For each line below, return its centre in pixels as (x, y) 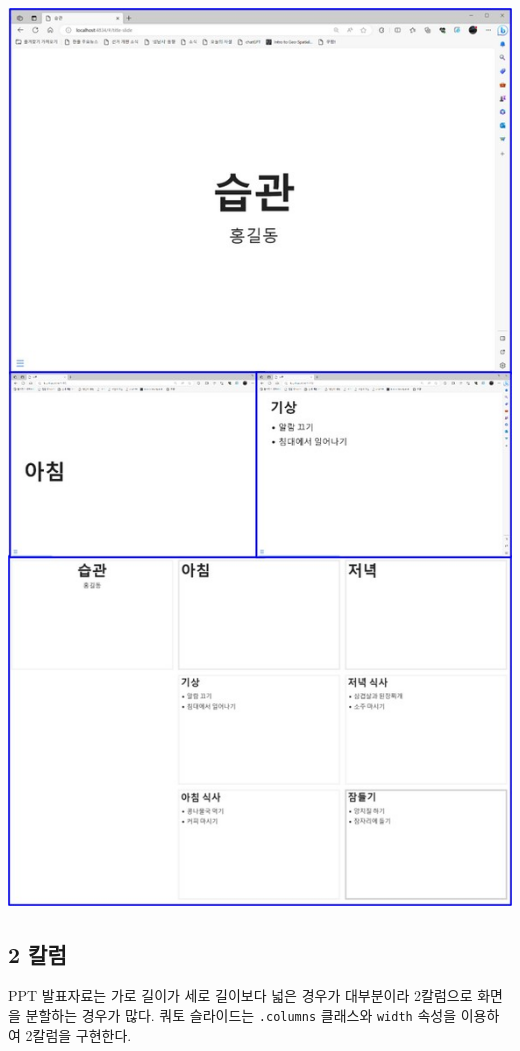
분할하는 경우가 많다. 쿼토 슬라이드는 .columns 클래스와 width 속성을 (241, 1014)
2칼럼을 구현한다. (78, 1034)
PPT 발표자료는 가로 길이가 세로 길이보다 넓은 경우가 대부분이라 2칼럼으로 (240, 995)
